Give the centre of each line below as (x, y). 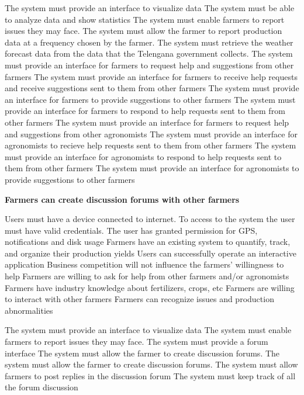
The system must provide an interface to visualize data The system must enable (148, 330)
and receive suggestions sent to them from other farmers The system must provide (152, 88)
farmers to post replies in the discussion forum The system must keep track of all (150, 375)
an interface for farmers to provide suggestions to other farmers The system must (150, 99)
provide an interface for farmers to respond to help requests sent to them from (145, 111)
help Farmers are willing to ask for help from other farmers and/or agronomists (147, 276)
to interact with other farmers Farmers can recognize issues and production (139, 299)
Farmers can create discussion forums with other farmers (122, 199)
